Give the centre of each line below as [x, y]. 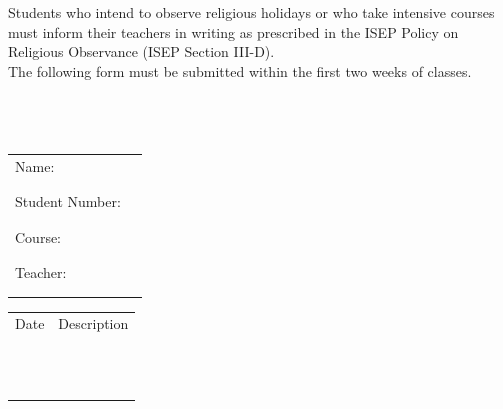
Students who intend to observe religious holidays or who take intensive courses [251, 12]
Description [93, 323]
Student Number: [68, 201]
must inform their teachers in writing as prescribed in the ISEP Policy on [233, 31]
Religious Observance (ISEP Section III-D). [141, 51]
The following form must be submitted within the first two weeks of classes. [240, 70]
